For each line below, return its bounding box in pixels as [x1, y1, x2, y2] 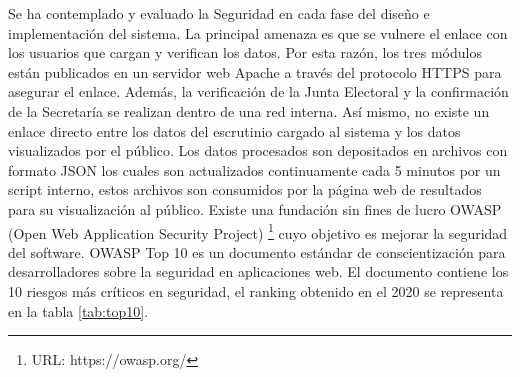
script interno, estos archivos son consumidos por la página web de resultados [8, 179, 482, 200]
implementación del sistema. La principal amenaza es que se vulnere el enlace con [8, 22, 508, 43]
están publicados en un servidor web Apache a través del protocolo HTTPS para [8, 61, 502, 82]
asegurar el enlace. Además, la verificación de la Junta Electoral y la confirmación [8, 81, 509, 102]
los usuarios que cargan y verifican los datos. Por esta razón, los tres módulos [8, 42, 482, 63]
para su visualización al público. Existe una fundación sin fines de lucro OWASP [8, 198, 502, 219]
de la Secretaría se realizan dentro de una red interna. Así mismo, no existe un [8, 100, 490, 121]
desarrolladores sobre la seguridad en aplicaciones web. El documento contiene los [8, 261, 509, 282]
